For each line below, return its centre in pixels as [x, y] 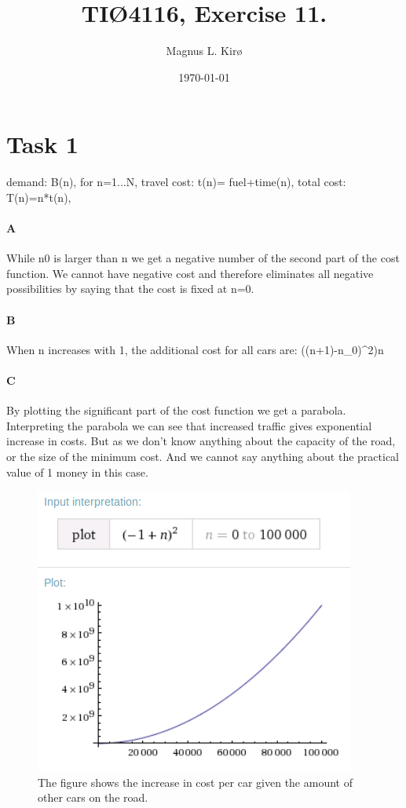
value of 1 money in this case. [77, 472]
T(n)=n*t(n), [39, 197]
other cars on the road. [93, 797]
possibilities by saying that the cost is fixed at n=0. [130, 289]
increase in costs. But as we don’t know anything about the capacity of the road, [201, 441]
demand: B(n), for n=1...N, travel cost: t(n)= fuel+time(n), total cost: [176, 182]
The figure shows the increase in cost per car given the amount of [195, 782]
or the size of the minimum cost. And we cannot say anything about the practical [203, 456]
